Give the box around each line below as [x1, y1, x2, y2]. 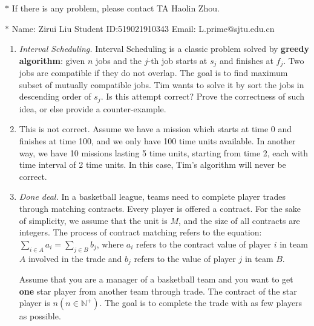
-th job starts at [148, 54, 208, 66]
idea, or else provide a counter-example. [19, 102, 166, 115]
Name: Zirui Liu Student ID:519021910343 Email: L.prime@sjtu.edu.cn [11, 22, 275, 34]
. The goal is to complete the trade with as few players [99, 296, 303, 309]
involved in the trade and [28, 252, 122, 264]
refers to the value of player [134, 252, 236, 264]
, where [96, 237, 124, 250]
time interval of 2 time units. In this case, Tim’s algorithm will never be [19, 158, 286, 171]
